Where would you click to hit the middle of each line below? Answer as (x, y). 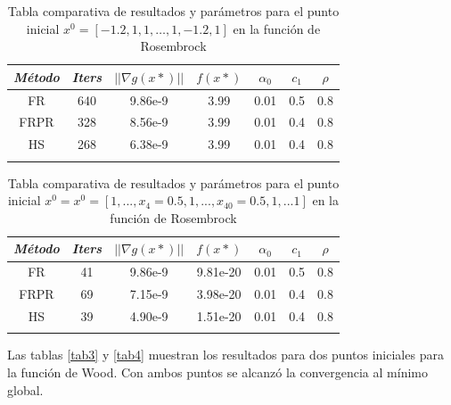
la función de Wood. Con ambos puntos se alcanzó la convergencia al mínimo (217, 372)
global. (25, 389)
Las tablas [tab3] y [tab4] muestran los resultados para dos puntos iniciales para (225, 355)
